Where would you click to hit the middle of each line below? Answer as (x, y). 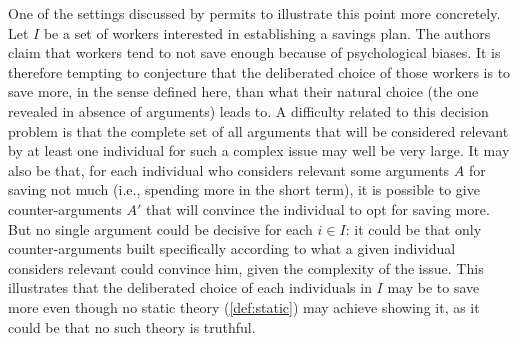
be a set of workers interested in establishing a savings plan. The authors (267, 32)
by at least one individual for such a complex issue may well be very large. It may (259, 150)
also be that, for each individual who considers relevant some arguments (229, 169)
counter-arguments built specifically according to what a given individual (232, 248)
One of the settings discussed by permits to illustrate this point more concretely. (254, 13)
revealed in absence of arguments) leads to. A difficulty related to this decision (248, 110)
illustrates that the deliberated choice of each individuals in (190, 287)
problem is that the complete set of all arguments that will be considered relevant (258, 130)
